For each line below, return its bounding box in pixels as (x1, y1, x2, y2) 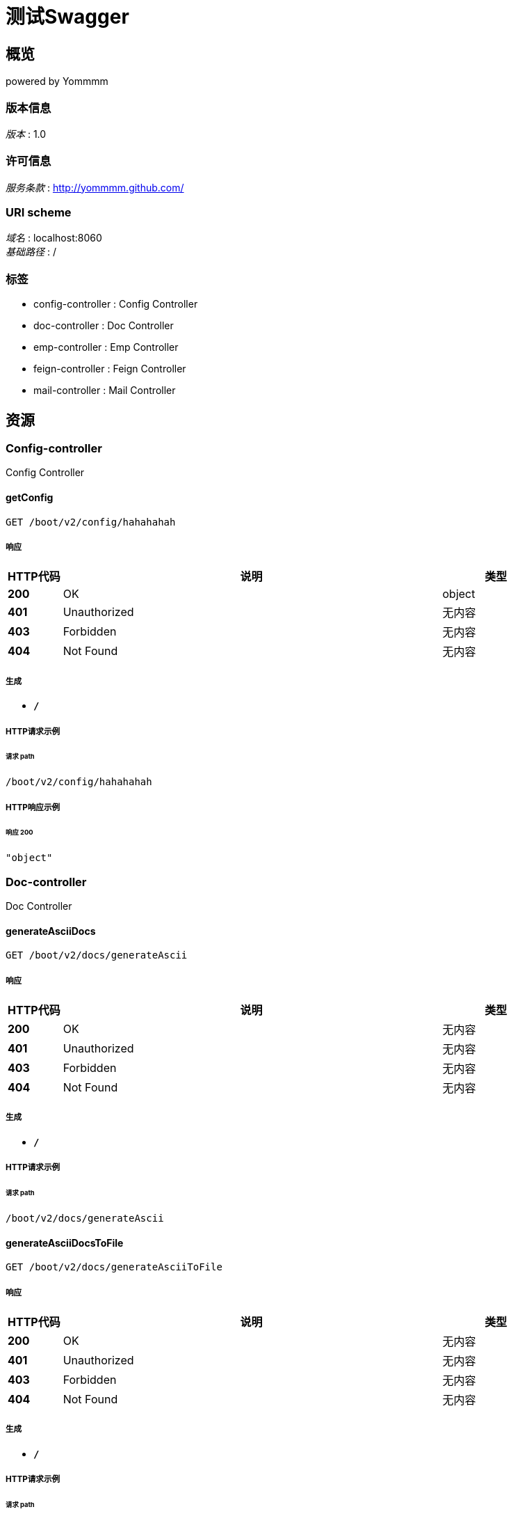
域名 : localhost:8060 (6, 232, 102, 244)
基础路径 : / (6, 246, 56, 258)
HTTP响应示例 (6, 802, 60, 812)
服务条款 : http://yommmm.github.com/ (6, 181, 184, 194)
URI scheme (6, 205, 72, 220)
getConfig (6, 491, 54, 503)
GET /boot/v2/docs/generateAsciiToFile (6, 1261, 222, 1273)
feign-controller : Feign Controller (33, 363, 186, 375)
